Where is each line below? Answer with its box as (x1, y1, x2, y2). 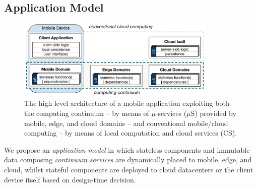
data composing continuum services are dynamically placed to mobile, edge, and (4, 154, 252, 165)
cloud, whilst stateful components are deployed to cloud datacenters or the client (4, 164, 253, 174)
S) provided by (190, 107, 236, 118)
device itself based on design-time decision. (4, 174, 136, 184)
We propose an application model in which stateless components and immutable (4, 144, 250, 155)
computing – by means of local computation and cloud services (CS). (24, 128, 237, 138)
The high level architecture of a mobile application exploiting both (24, 98, 230, 108)
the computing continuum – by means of (24, 107, 149, 118)
